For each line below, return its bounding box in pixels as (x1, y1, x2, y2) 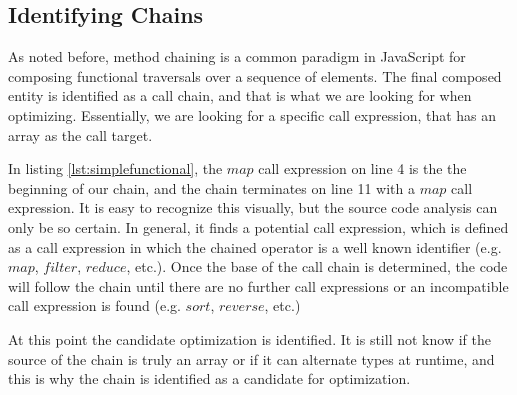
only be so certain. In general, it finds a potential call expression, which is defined (8, 216, 509, 237)
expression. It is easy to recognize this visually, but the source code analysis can (8, 197, 498, 218)
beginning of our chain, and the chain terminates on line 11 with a (8, 177, 415, 198)
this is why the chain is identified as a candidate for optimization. (8, 368, 411, 389)
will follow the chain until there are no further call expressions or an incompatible (8, 275, 509, 296)
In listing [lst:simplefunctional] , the (8, 158, 223, 179)
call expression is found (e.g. (8, 295, 181, 316)
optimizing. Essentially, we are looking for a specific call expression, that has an (8, 104, 497, 125)
